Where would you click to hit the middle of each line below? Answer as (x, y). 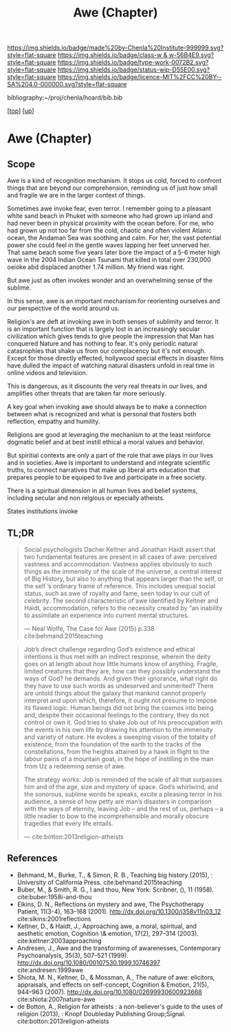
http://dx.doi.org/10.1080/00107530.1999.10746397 (88, 963)
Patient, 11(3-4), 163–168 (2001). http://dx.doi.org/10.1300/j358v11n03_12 (119, 911)
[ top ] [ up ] (21, 111)
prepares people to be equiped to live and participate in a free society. (107, 477)
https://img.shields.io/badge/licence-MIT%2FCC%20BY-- (140, 77)
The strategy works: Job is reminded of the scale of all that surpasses (123, 780)
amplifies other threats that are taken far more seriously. (87, 394)
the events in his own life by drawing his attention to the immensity (118, 730)
